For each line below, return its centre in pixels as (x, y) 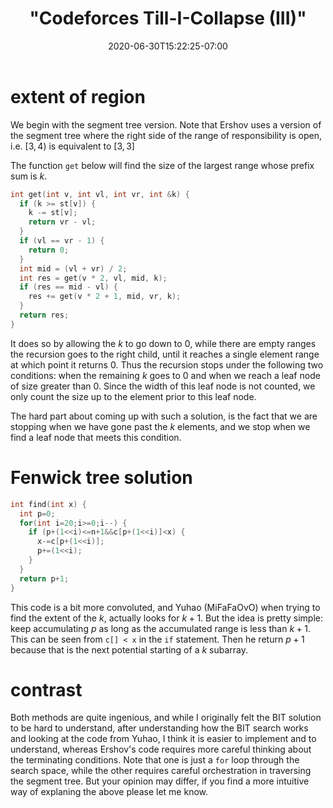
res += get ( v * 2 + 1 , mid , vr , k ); (105, 297)
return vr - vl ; (62, 222)
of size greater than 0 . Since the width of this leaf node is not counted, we (163, 386)
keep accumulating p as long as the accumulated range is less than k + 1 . (161, 628)
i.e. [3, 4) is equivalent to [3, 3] (72, 146)
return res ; (44, 315)
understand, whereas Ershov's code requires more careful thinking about (161, 749)
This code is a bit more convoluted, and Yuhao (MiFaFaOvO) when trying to (165, 607)
